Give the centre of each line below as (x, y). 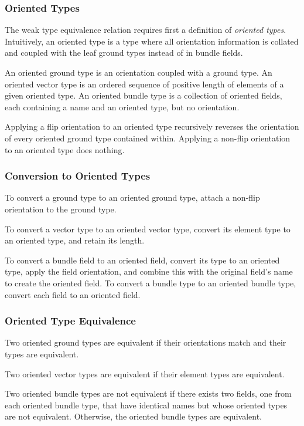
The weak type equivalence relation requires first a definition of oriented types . (146, 30)
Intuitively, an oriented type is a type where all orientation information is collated (152, 41)
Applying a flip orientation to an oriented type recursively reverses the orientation (152, 126)
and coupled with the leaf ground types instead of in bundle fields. (124, 53)
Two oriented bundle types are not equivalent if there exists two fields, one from (148, 393)
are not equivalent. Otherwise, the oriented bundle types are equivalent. (133, 416)
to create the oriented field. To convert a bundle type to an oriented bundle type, (151, 283)
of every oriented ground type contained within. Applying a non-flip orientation (148, 138)
